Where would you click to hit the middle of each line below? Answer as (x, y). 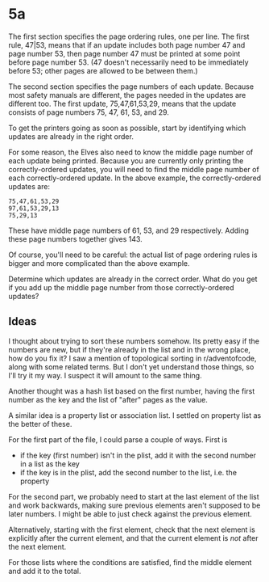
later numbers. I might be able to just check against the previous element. (130, 513)
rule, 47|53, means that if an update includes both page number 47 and (127, 44)
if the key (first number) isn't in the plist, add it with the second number (138, 455)
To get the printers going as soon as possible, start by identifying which (127, 128)
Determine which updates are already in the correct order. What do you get (133, 279)
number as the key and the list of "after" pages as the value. (108, 399)
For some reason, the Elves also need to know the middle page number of (131, 152)
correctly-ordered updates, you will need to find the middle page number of (134, 169)
